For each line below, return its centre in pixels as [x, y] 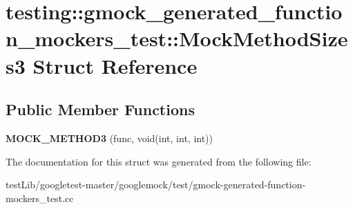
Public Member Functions [100, 109]
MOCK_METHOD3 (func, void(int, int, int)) [109, 138]
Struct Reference [115, 65]
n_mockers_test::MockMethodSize [177, 38]
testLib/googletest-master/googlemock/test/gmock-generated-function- [156, 185]
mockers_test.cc [40, 198]
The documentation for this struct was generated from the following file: [159, 161]
